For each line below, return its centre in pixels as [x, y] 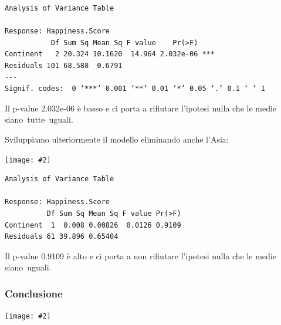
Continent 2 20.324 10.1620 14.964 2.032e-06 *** [110, 54]
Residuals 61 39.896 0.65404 [62, 237]
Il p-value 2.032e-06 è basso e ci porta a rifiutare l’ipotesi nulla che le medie [141, 108]
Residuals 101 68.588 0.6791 [64, 65]
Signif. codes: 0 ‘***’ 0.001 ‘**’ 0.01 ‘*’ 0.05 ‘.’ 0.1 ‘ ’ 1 [135, 89]
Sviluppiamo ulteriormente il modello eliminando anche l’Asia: [117, 139]
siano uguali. [28, 267]
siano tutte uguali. [39, 119]
